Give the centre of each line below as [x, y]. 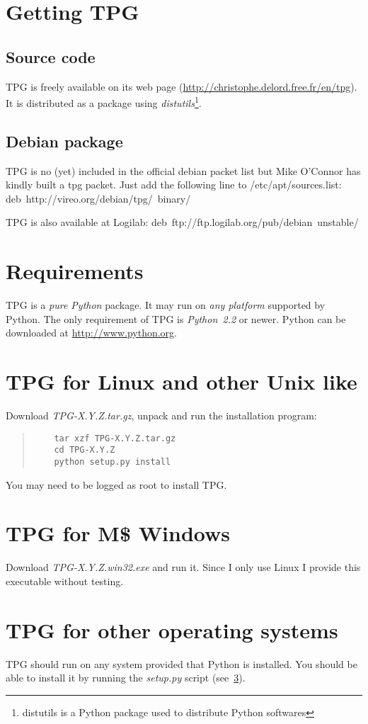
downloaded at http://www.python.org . [91, 333]
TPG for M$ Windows [118, 533]
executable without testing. [65, 581]
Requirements [75, 271]
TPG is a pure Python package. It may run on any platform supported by [166, 305]
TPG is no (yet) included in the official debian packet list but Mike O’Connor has [183, 170]
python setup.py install [113, 462]
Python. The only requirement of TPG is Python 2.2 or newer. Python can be [176, 318]
